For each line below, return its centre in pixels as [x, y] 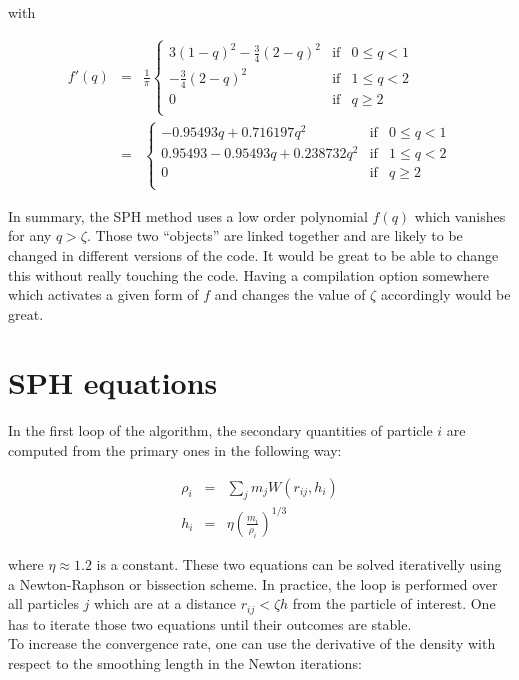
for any [30, 235]
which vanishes [460, 215]
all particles [43, 603]
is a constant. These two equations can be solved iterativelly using [299, 563]
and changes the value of [290, 294]
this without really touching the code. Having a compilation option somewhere [248, 274]
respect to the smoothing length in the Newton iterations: [185, 662]
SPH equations [113, 382]
